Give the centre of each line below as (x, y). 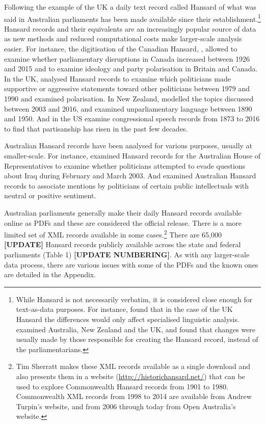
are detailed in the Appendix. (50, 274)
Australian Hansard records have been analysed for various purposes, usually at (128, 145)
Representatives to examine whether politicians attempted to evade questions (125, 165)
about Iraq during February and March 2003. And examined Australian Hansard (130, 176)
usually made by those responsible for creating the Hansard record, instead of (137, 339)
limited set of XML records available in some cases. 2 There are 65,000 (113, 234)
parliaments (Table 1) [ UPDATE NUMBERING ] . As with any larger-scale (127, 254)
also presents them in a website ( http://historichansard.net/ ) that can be (130, 376)
